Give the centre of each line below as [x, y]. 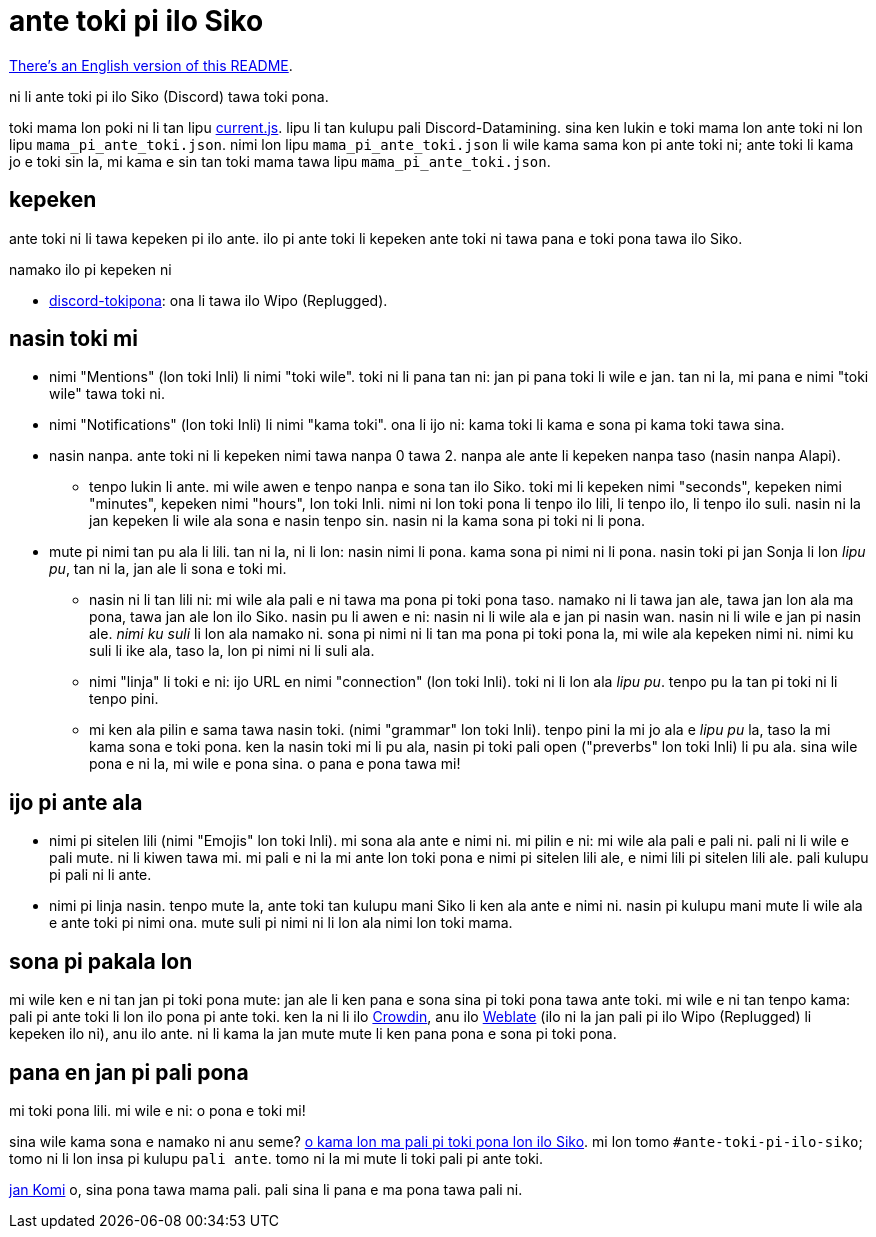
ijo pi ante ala [76, 802]
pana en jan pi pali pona [129, 1072]
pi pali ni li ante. [100, 875]
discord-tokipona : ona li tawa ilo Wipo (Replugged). [218, 300]
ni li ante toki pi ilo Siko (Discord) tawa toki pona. [169, 96]
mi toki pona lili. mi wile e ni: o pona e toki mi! [157, 1110]
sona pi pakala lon [101, 961]
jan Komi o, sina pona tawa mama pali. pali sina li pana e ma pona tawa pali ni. [266, 1189]
